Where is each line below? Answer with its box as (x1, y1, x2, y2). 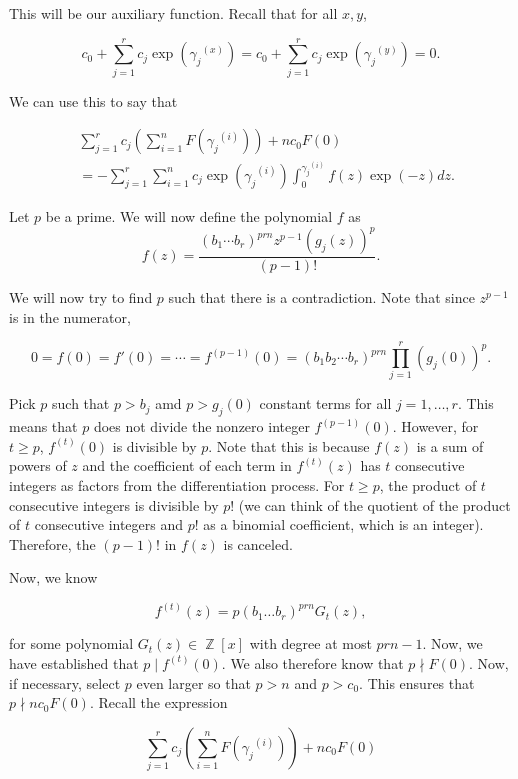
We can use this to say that (9, 90, 178, 111)
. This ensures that (359, 672, 475, 693)
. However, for (392, 416, 479, 437)
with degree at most (249, 633, 372, 654)
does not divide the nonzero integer (93, 416, 310, 437)
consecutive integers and (34, 514, 184, 535)
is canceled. (223, 533, 293, 554)
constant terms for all (259, 393, 392, 414)
